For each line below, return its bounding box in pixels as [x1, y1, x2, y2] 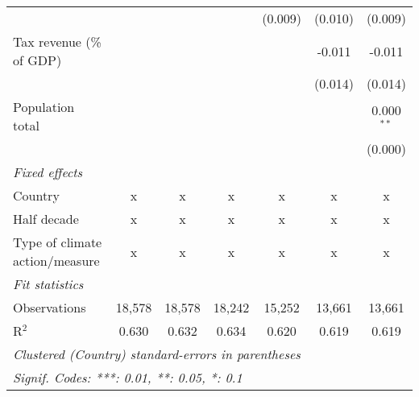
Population [13, 97, 75, 116]
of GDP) [13, 51, 62, 69]
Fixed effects [13, 163, 83, 181]
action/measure [13, 251, 100, 270]
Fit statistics [13, 275, 84, 293]
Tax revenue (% [13, 32, 102, 51]
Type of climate [13, 233, 102, 251]
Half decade [13, 209, 79, 228]
